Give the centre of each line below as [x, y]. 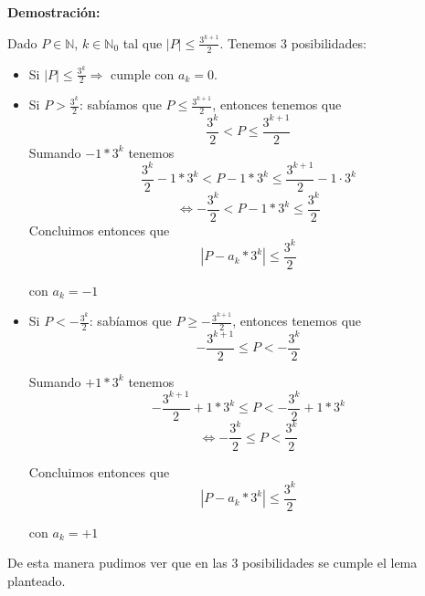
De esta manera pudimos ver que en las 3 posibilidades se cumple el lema [212, 563]
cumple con [143, 73]
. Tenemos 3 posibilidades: [293, 42]
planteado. [37, 580]
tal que [143, 42]
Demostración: [54, 12]
